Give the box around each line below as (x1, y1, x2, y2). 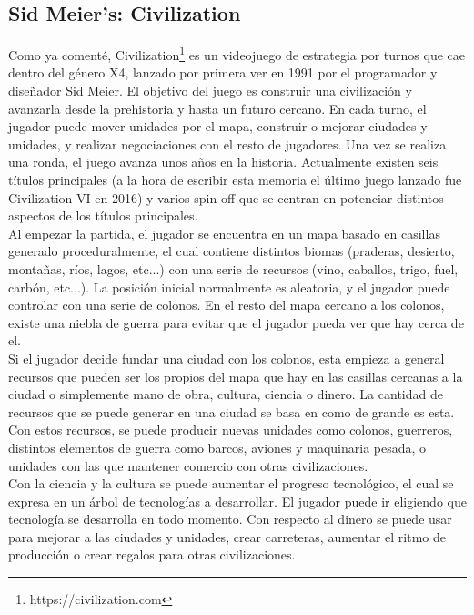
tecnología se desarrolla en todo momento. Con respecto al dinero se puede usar (8, 509, 452, 528)
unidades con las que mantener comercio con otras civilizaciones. (8, 456, 368, 475)
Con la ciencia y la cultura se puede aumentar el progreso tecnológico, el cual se (8, 474, 454, 493)
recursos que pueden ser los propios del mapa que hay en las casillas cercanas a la (8, 366, 463, 385)
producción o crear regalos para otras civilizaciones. (8, 545, 296, 564)
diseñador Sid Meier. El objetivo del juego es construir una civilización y (8, 81, 412, 100)
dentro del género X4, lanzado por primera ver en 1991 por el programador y (8, 63, 438, 82)
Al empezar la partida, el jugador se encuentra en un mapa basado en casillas (8, 223, 440, 242)
